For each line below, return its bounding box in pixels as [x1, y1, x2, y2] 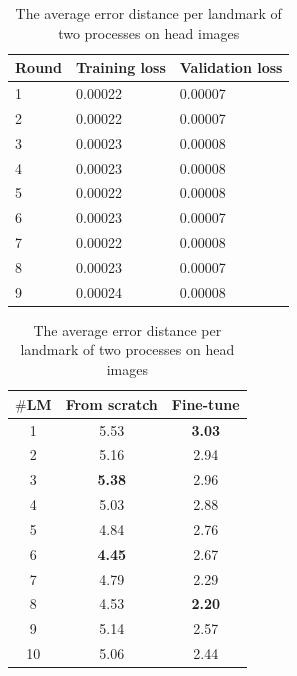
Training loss [75, 57, 166, 78]
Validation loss [179, 57, 283, 78]
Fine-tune [171, 393, 240, 414]
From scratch [65, 393, 158, 414]
